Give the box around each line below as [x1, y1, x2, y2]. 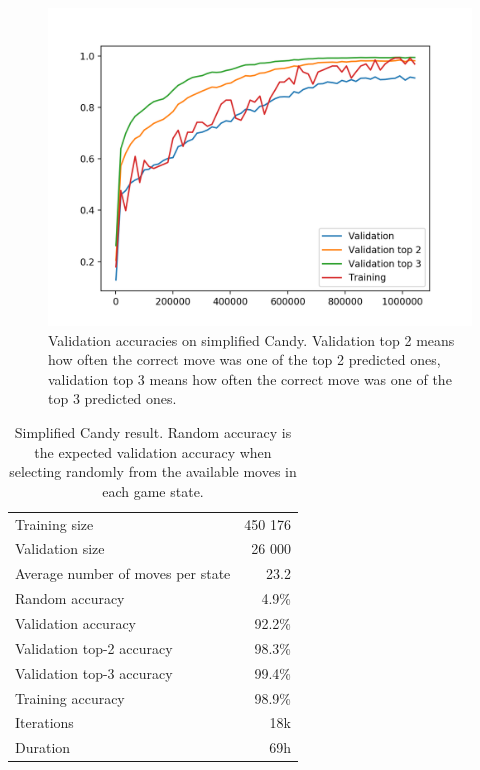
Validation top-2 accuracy [15, 637, 173, 658]
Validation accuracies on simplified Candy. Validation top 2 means [48, 329, 455, 350]
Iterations [15, 712, 74, 733]
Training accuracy [15, 687, 125, 708]
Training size [15, 513, 94, 534]
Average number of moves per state [15, 563, 231, 584]
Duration [15, 737, 71, 758]
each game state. [102, 480, 204, 501]
